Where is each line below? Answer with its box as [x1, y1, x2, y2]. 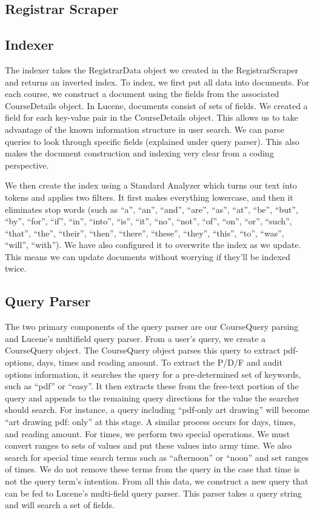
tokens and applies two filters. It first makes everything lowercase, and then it [5, 190, 293, 203]
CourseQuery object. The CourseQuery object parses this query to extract [5, 344, 281, 357]
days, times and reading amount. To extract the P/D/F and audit [36, 356, 282, 369]
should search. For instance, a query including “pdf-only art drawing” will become [5, 403, 310, 416]
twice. [5, 262, 27, 275]
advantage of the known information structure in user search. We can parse [5, 122, 284, 135]
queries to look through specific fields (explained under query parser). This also [5, 135, 299, 147]
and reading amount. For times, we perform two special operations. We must [5, 427, 290, 440]
